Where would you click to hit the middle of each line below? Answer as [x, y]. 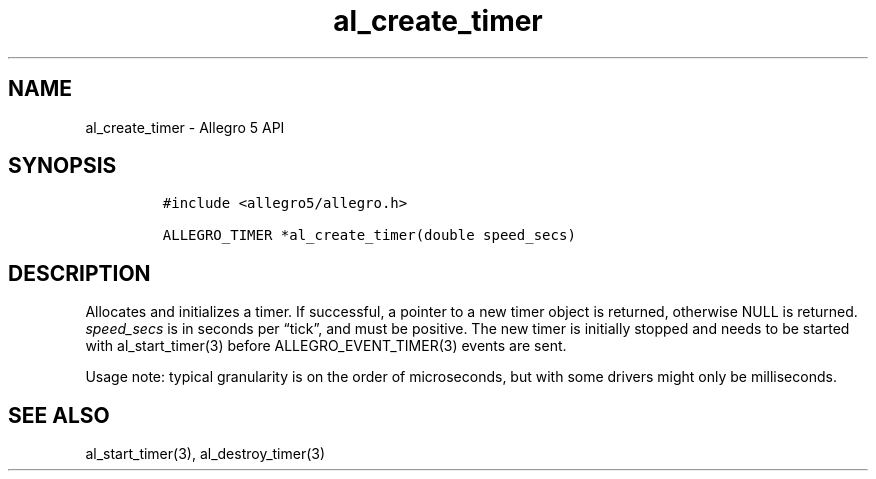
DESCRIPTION [79, 273]
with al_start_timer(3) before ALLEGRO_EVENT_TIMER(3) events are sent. [326, 346]
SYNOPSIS [62, 166]
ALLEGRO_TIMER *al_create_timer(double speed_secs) [369, 235]
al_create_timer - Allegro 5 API [185, 127]
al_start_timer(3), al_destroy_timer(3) [205, 454]
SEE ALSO [59, 415]
